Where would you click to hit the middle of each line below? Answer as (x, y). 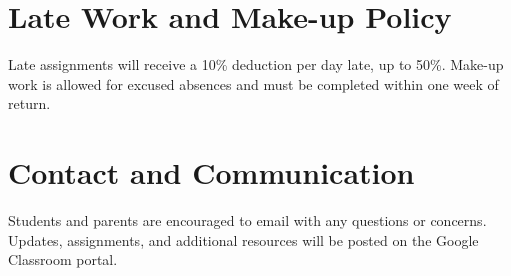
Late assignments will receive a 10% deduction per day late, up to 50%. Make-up (256, 64)
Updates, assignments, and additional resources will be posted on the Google (243, 239)
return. (29, 103)
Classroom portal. (63, 259)
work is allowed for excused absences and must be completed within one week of (253, 83)
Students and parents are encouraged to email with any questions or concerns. (247, 220)
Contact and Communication (211, 172)
